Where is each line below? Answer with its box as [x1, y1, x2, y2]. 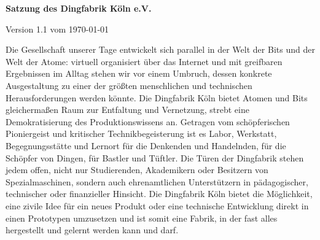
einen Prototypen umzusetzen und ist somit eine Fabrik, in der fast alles [6, 211, 278, 224]
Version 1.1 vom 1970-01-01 [6, 22, 109, 35]
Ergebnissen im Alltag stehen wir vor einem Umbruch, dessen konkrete [6, 67, 272, 80]
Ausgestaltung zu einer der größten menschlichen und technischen [6, 79, 252, 91]
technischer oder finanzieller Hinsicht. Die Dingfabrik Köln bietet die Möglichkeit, [6, 187, 313, 200]
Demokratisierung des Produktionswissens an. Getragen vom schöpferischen [6, 115, 290, 128]
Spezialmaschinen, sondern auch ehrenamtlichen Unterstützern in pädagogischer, [6, 175, 308, 188]
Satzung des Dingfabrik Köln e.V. [6, 2, 152, 14]
